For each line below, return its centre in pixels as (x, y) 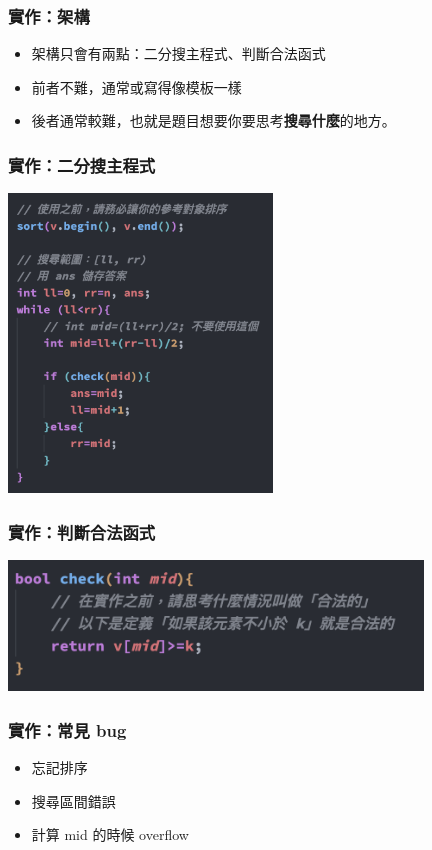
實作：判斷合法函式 (82, 531)
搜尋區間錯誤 (73, 800)
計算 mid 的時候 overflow (110, 834)
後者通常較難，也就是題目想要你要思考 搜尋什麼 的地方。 (213, 120)
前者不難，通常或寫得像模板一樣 (136, 86)
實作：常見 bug (67, 729)
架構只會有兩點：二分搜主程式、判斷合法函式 (178, 53)
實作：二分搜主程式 (82, 164)
